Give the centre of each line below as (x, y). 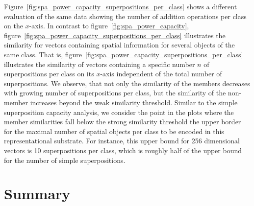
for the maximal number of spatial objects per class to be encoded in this (114, 131)
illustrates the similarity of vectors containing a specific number (100, 64)
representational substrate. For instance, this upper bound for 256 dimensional (122, 141)
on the (13, 26)
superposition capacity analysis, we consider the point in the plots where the (119, 112)
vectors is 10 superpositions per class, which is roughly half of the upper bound (123, 150)
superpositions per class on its (49, 74)
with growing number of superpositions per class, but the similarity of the (115, 93)
